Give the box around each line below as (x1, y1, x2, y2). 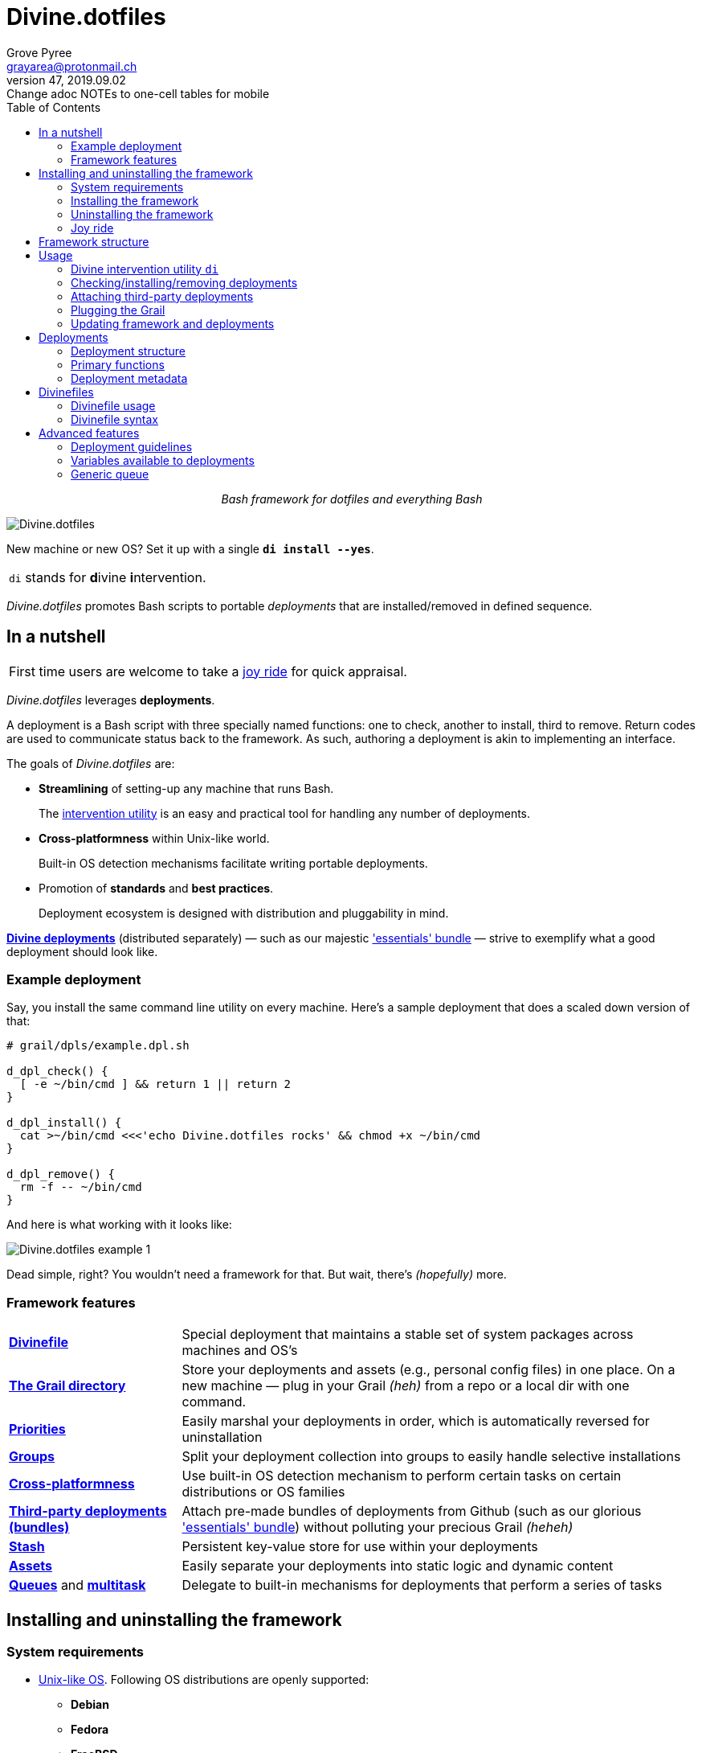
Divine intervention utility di (71, 261, 219, 276)
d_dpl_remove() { (6, 1168, 115, 1181)
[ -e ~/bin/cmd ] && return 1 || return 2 (19, 1078, 292, 1091)
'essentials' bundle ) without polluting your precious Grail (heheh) (182, 1519, 573, 1536)
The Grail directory (9, 1377, 126, 1394)
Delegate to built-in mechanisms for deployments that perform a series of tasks (182, 1577, 663, 1594)
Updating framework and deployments (71, 316, 275, 330)
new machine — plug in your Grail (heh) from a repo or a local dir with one (182, 1377, 630, 1394)
